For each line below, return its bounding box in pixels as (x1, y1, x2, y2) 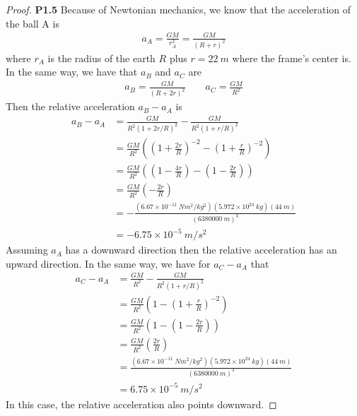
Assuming (6, 242, 48, 257)
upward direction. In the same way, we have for (6, 256, 211, 271)
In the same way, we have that (6, 64, 138, 79)
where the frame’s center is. (232, 50, 351, 65)
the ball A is (6, 16, 59, 30)
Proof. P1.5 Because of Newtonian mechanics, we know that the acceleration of (6, 2, 351, 16)
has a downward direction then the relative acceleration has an (65, 242, 337, 257)
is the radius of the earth (47, 50, 156, 65)
